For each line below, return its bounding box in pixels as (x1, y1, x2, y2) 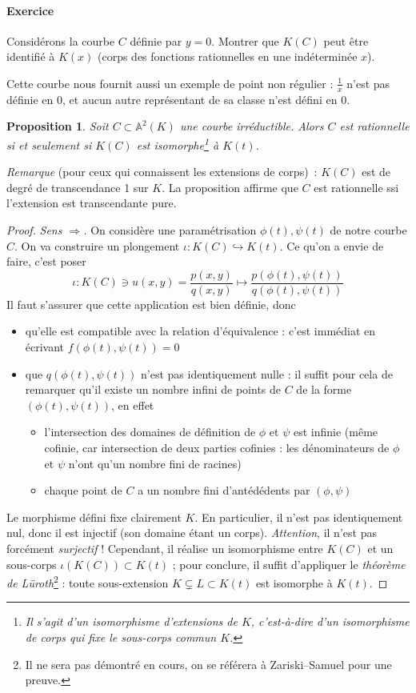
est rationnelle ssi (314, 178, 399, 195)
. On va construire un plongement (14, 237, 180, 254)
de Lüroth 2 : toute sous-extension (6, 572, 169, 591)
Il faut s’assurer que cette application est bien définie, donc (6, 295, 296, 312)
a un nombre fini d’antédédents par (138, 482, 310, 499)
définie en (6, 90, 54, 107)
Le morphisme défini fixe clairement (6, 508, 182, 525)
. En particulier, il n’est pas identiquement (194, 508, 403, 525)
